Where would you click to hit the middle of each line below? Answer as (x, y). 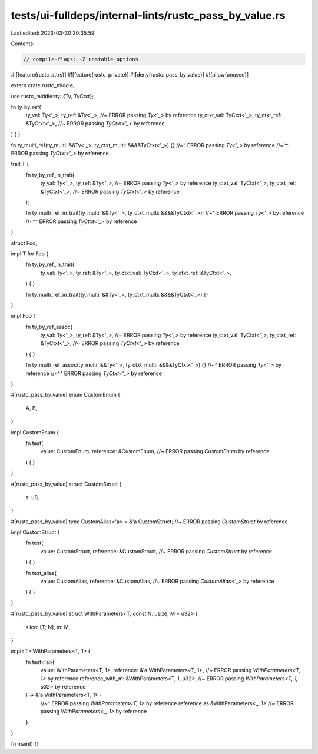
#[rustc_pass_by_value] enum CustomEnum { (66, 395)
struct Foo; (24, 243)
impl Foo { (23, 316)
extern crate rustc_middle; (43, 85)
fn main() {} (25, 744)
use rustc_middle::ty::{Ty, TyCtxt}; (52, 96)
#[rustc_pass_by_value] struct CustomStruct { (66, 484)
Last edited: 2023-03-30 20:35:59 (53, 33)
